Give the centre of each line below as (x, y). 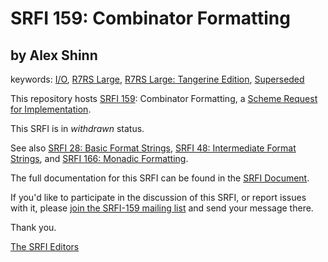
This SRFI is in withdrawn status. (77, 128)
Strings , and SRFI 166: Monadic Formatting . (99, 158)
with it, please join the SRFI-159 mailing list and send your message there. (162, 208)
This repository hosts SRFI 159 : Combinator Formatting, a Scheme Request (164, 98)
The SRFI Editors (45, 246)
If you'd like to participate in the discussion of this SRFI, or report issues (158, 197)
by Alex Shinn (54, 55)
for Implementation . (51, 109)
